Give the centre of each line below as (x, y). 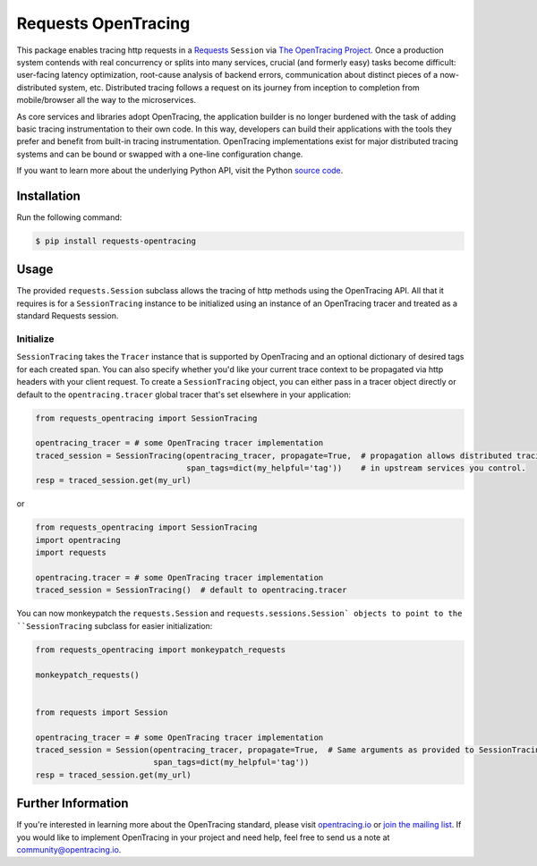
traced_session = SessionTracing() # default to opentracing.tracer (191, 590)
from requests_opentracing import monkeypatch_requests (161, 649)
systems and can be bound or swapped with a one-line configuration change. (160, 154)
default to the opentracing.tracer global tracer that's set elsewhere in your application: (184, 395)
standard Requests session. (68, 316)
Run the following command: (69, 217)
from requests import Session (102, 712)
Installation (48, 195)
